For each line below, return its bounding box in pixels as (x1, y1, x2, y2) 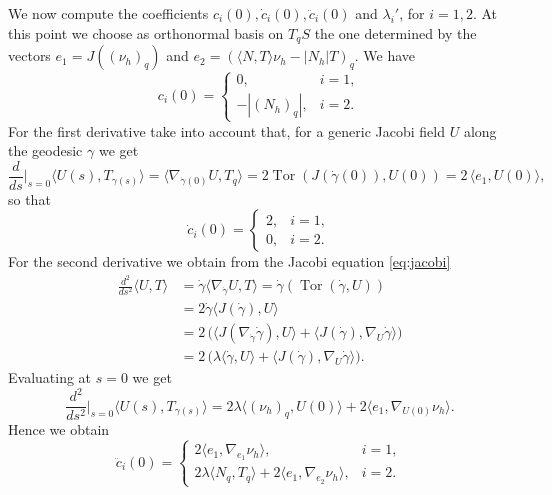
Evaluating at (8, 367, 92, 388)
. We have (354, 45, 416, 66)
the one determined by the (314, 22, 477, 43)
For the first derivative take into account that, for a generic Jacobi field (8, 120, 445, 141)
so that (8, 188, 51, 209)
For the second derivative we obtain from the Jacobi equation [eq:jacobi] (8, 251, 451, 272)
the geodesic (8, 140, 83, 161)
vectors (8, 45, 51, 66)
